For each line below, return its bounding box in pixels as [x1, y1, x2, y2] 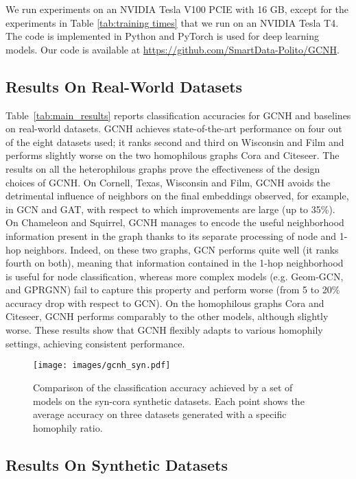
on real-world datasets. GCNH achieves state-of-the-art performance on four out [5, 121, 342, 136]
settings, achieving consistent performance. [5, 336, 185, 350]
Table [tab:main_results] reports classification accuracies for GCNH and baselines [5, 108, 351, 122]
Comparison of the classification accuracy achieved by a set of [33, 380, 293, 394]
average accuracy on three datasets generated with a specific [33, 407, 287, 421]
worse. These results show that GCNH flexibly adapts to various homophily [5, 323, 323, 337]
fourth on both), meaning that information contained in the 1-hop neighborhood [5, 256, 344, 270]
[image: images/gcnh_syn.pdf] [33, 360, 171, 371]
